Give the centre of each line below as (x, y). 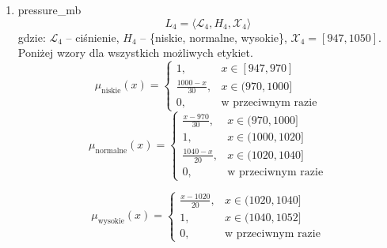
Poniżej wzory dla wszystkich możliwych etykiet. (135, 53)
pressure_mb (49, 9)
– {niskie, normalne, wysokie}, (214, 37)
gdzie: (32, 37)
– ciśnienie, (93, 37)
